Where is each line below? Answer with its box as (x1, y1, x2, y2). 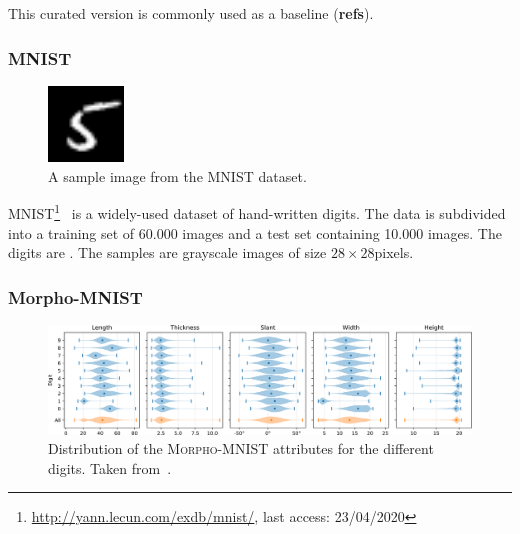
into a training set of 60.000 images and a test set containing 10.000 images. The (8, 222, 502, 243)
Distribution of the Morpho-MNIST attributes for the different (48, 438, 434, 459)
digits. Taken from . (48, 457, 172, 478)
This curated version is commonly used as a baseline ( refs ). (8, 3, 374, 23)
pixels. (374, 242, 414, 263)
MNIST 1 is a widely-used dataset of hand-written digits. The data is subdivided (8, 200, 506, 223)
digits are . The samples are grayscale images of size (8, 242, 327, 263)
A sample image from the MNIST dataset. (48, 165, 307, 186)
